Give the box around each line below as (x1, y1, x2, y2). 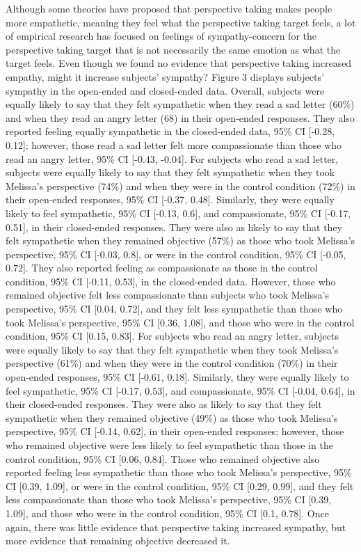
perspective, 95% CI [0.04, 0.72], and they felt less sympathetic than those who (6, 301, 343, 316)
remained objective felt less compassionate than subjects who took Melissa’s (6, 287, 330, 302)
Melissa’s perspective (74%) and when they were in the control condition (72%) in (6, 178, 355, 193)
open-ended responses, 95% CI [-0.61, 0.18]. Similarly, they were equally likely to (6, 370, 349, 384)
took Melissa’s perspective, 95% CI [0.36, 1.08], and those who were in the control (6, 315, 355, 329)
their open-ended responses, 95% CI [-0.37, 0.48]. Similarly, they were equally (6, 192, 335, 207)
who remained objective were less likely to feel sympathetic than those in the (6, 438, 333, 452)
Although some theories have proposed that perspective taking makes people (6, 1, 332, 15)
